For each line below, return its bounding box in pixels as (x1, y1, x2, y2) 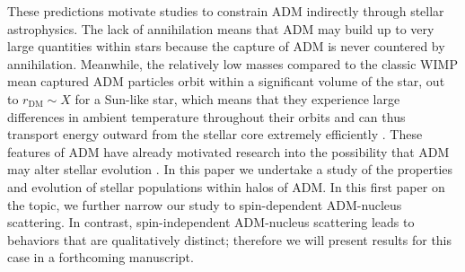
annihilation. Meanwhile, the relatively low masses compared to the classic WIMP (7, 54, 458, 73)
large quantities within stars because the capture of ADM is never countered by (7, 37, 445, 56)
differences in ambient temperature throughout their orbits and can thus (7, 107, 406, 126)
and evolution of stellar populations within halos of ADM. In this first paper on (7, 177, 445, 196)
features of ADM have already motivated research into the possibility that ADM (7, 142, 450, 161)
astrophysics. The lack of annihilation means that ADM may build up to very (7, 19, 434, 38)
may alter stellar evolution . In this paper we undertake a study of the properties (7, 160, 453, 179)
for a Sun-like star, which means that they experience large (75, 89, 400, 108)
